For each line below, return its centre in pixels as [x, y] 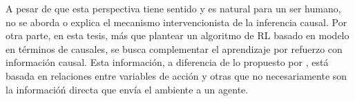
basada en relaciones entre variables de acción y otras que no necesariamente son [176, 75]
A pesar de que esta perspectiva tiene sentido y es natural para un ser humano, [173, 8]
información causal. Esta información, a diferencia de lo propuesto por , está [167, 62]
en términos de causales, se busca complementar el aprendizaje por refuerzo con [174, 48]
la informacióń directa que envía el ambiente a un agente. [127, 89]
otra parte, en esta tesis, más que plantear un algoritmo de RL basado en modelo [177, 35]
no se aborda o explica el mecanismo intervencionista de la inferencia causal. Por [176, 22]
